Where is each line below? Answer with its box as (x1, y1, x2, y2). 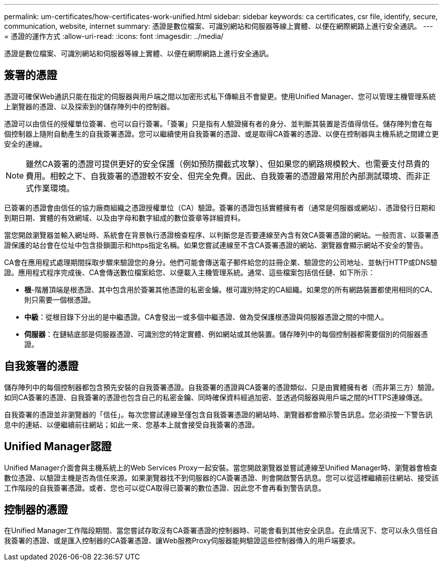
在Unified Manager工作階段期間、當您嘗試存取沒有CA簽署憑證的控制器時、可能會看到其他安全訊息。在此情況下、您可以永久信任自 (4, 526, 438, 535)
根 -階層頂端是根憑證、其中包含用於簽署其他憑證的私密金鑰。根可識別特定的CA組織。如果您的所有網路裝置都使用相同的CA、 (24, 285, 437, 294)
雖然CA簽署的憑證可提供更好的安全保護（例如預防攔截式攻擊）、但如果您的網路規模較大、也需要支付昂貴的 (26, 158, 430, 169)
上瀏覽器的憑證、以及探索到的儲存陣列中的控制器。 (4, 102, 174, 111)
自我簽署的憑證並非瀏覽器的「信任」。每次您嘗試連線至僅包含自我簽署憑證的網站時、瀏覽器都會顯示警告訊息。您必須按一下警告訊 (4, 410, 432, 419)
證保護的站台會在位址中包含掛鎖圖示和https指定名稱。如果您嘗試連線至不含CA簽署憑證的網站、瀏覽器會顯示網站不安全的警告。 (4, 240, 428, 249)
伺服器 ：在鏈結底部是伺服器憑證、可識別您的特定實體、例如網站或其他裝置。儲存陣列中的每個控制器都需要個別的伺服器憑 (24, 329, 428, 338)
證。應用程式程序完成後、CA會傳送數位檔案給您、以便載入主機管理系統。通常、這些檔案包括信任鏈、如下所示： (4, 268, 375, 277)
